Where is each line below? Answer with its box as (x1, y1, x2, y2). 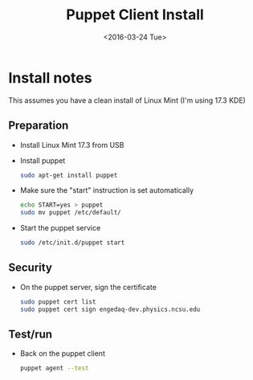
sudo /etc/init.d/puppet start (19, 239, 125, 247)
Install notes (8, 68, 92, 87)
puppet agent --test (19, 364, 89, 373)
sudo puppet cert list (19, 297, 96, 306)
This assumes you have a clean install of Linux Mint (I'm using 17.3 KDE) (8, 95, 247, 105)
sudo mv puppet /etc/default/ (19, 209, 122, 217)
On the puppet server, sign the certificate (19, 282, 157, 292)
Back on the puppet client (19, 349, 106, 358)
